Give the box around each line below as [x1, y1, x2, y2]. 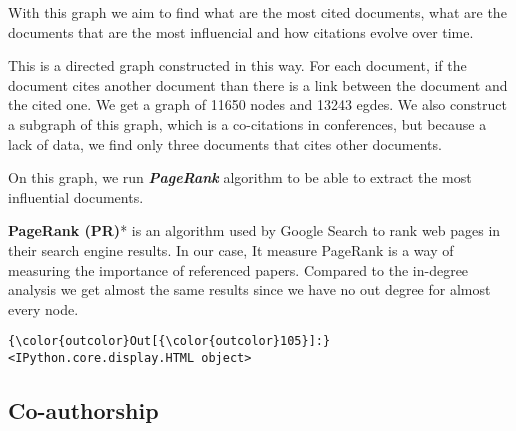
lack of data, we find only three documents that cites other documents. [8, 133, 442, 154]
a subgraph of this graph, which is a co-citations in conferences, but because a [8, 113, 487, 134]
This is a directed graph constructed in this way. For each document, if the [8, 55, 467, 76]
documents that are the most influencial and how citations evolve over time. [8, 21, 474, 42]
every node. [8, 298, 79, 319]
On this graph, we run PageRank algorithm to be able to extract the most [8, 167, 472, 188]
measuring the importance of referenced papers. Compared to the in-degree [8, 259, 469, 280]
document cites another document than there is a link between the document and [8, 74, 508, 95]
